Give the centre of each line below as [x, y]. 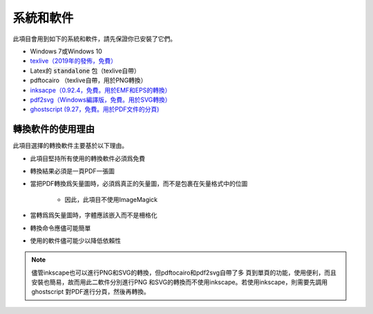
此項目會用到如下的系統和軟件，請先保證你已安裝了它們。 [94, 39]
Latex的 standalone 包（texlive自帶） [85, 71]
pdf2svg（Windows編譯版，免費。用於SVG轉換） [101, 100]
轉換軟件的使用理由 [54, 129]
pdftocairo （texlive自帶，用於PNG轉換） [88, 80]
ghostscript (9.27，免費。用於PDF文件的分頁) [95, 109]
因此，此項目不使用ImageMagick [111, 199]
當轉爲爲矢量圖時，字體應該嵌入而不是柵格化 [94, 215]
